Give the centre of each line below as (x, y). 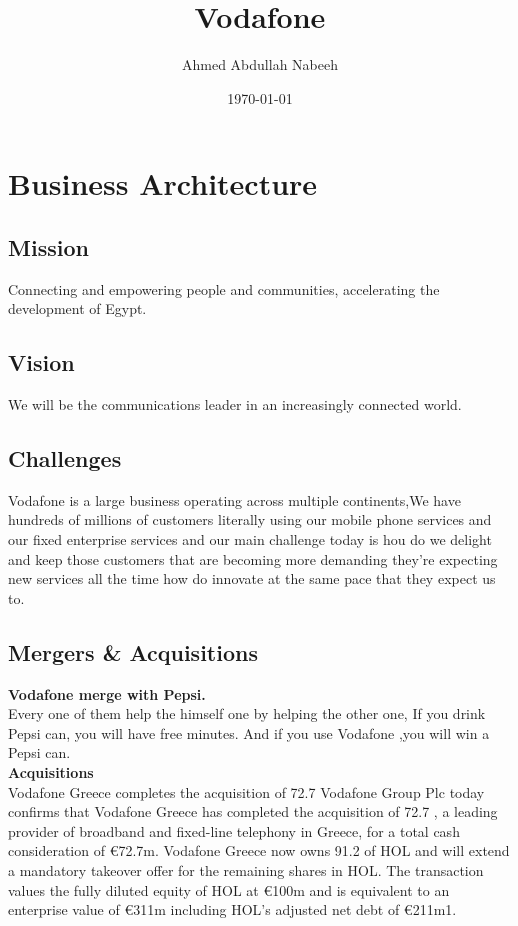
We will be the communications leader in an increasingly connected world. (235, 404)
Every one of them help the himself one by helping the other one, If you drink (247, 713)
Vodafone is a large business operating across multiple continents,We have (234, 499)
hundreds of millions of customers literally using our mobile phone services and (250, 519)
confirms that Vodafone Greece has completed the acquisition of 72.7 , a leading (253, 811)
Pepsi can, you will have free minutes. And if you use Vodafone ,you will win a (249, 732)
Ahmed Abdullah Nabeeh (260, 64)
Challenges (65, 458)
